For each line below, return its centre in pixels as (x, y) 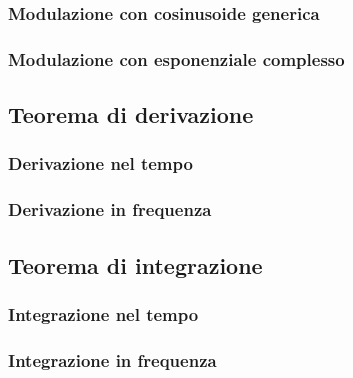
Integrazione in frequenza (112, 359)
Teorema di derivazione (131, 114)
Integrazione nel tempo (103, 313)
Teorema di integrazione (135, 264)
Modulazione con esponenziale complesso (176, 58)
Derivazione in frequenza (110, 209)
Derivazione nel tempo (100, 163)
